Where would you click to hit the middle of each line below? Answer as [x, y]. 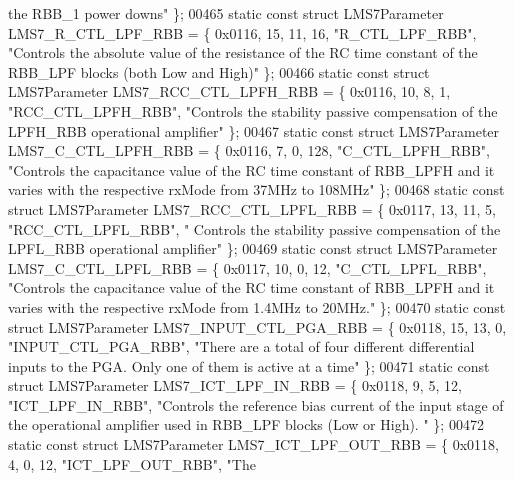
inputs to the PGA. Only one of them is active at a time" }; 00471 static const [249, 365]
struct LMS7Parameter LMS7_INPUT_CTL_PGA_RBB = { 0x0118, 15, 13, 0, [257, 326]
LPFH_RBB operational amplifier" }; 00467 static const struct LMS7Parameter [254, 130]
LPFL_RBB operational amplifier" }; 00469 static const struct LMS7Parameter [253, 248]
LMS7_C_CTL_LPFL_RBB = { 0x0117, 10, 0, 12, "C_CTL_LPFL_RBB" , [247, 267]
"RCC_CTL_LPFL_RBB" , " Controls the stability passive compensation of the [254, 228]
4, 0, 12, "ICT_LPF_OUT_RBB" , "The [132, 463]
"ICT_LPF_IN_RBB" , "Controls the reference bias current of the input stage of [256, 404]
